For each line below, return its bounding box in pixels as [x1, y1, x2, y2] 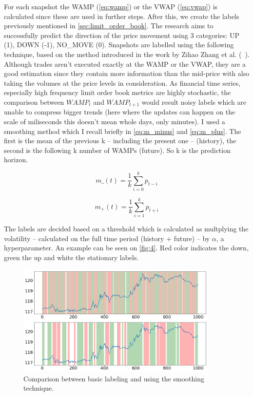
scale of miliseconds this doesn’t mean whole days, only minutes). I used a [4, 116, 225, 126]
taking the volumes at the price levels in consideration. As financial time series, [4, 77, 241, 88]
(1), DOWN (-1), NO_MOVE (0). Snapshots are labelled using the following [4, 39, 234, 50]
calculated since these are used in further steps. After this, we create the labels [4, 11, 239, 21]
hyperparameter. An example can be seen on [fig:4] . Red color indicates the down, [4, 243, 249, 253]
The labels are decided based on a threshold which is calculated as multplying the [4, 224, 249, 234]
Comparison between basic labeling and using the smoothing [23, 373, 204, 383]
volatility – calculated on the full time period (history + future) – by [4, 233, 210, 243]
